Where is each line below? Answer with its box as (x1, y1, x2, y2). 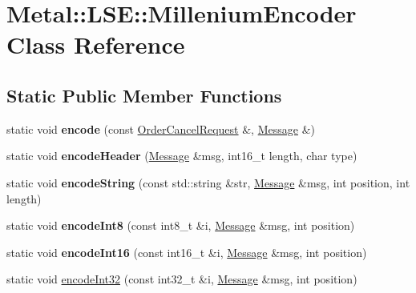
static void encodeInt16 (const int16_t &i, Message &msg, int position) (6, 243, 367, 260)
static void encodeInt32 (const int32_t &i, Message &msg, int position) (6, 271, 357, 287)
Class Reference (6, 28, 185, 61)
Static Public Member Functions (6, 82, 282, 107)
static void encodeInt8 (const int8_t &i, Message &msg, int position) (6, 217, 355, 234)
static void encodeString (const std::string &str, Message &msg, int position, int (6, 174, 410, 191)
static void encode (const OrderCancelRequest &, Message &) (6, 120, 315, 137)
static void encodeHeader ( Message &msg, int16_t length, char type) (6, 147, 357, 164)
